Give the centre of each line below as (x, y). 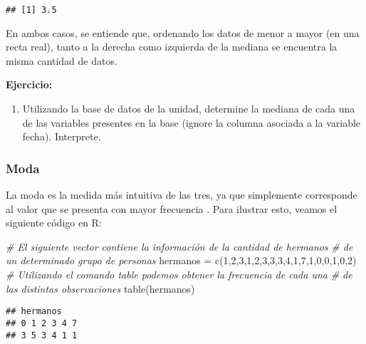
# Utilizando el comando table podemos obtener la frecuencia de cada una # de (179, 274)
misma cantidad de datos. (62, 60)
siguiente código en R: (54, 223)
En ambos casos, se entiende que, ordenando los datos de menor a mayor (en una (183, 32)
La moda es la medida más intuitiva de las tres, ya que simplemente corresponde (182, 195)
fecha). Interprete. (62, 136)
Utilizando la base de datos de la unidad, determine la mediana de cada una (189, 109)
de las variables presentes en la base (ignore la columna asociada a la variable (192, 122)
